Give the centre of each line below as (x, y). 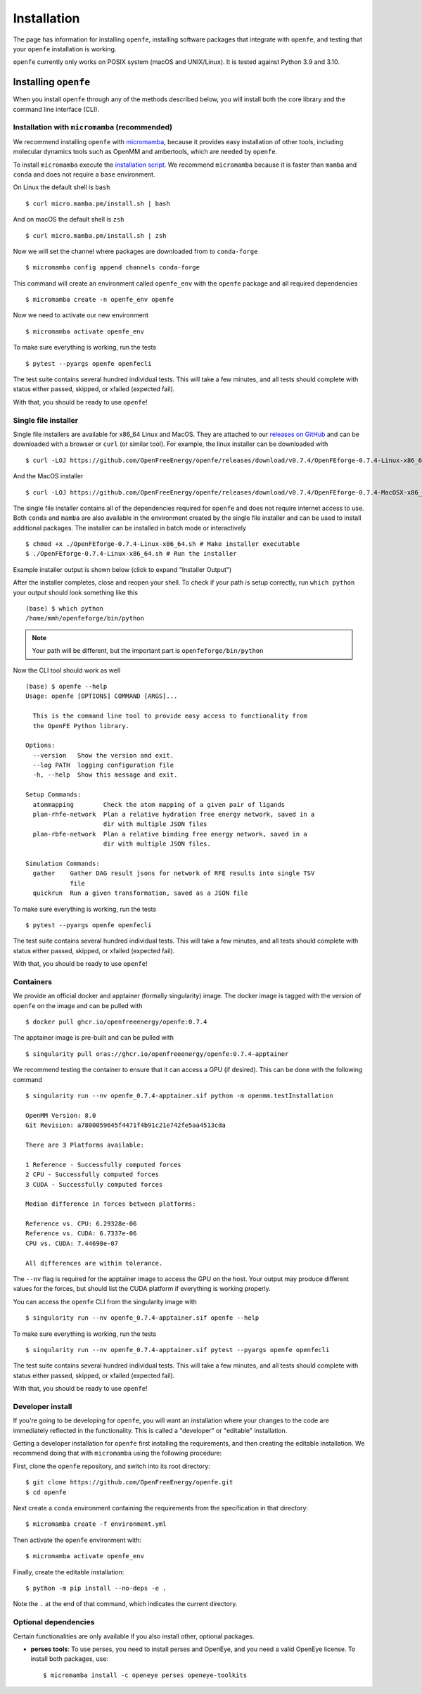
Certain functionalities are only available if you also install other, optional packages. (134, 1636)
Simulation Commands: (63, 864)
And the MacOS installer (48, 476)
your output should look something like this (76, 592)
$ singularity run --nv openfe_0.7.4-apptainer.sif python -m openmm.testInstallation (179, 1096)
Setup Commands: (53, 795)
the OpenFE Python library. (81, 726)
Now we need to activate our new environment (81, 315)
